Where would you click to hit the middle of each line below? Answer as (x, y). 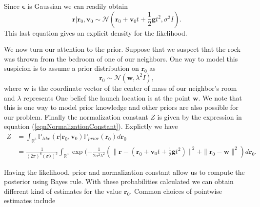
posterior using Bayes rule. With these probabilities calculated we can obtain (119, 181)
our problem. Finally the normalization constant (76, 116)
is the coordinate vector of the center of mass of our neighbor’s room (134, 88)
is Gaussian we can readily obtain (78, 6)
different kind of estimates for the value (63, 191)
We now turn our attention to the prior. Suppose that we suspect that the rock (122, 49)
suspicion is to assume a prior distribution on (71, 68)
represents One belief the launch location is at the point (107, 97)
